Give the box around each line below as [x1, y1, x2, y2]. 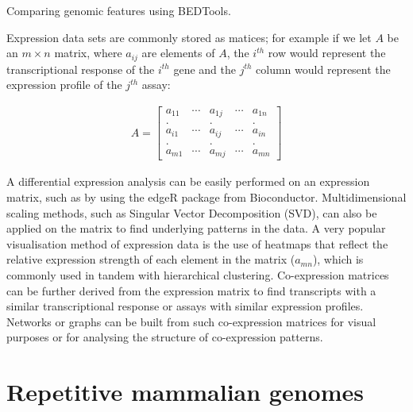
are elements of [141, 44, 215, 61]
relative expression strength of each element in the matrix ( [6, 251, 295, 268]
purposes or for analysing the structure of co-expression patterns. [6, 329, 323, 345]
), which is [312, 251, 364, 268]
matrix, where [54, 44, 122, 61]
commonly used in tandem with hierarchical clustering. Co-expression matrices [6, 266, 389, 283]
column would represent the [256, 60, 391, 77]
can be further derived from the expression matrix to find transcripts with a [6, 282, 376, 298]
